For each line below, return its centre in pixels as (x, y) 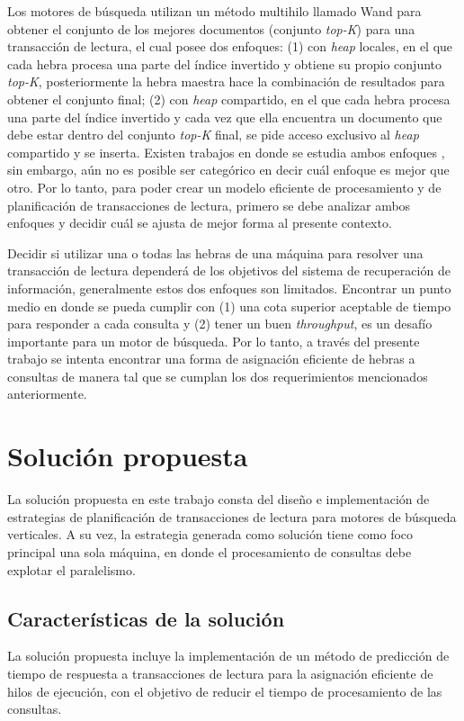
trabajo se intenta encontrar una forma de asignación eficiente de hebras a (211, 359)
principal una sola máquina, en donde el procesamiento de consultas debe (210, 551)
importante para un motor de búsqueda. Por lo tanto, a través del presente (214, 341)
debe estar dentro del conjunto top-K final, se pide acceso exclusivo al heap (213, 135)
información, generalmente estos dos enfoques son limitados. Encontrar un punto (229, 288)
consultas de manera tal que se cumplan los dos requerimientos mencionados (218, 376)
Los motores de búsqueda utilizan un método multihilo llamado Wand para (214, 11)
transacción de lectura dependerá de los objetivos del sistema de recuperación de (229, 270)
